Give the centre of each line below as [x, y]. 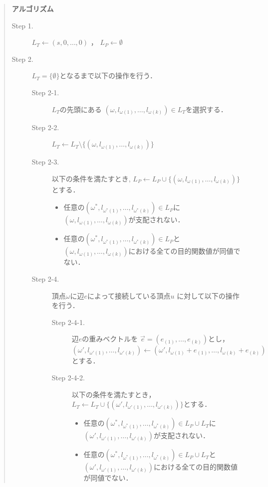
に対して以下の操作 [208, 295]
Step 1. [22, 25]
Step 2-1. [45, 92]
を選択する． [206, 109]
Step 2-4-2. [68, 377]
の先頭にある [81, 109]
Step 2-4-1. [68, 322]
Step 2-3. [45, 162]
